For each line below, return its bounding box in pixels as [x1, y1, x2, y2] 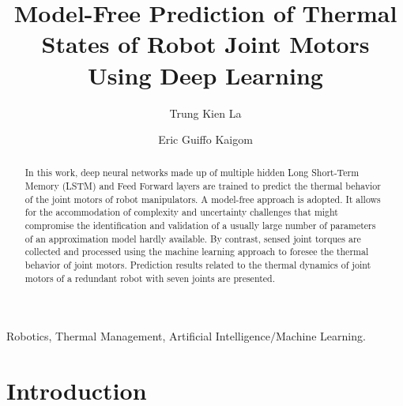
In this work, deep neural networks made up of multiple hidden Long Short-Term [24, 166, 360, 179]
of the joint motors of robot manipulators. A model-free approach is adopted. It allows [24, 192, 381, 205]
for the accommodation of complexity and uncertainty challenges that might [24, 205, 338, 219]
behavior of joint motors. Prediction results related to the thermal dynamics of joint [24, 258, 371, 272]
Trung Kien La [169, 104, 242, 121]
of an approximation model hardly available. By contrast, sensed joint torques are [24, 231, 361, 245]
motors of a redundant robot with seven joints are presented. [24, 271, 275, 284]
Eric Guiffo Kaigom [158, 131, 253, 148]
